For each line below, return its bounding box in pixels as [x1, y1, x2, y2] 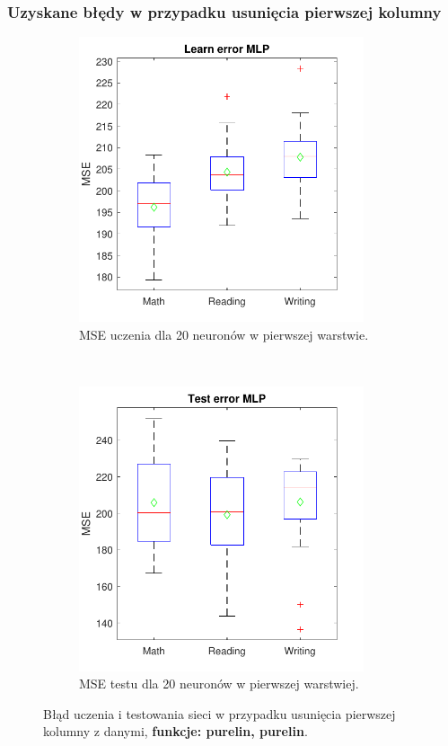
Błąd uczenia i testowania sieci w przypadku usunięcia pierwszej [43, 704, 396, 723]
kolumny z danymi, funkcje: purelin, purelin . [43, 722, 308, 741]
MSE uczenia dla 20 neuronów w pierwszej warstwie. [79, 324, 369, 343]
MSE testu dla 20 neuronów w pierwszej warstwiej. [79, 674, 359, 693]
